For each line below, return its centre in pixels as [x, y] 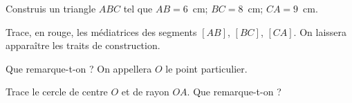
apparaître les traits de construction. [83, 45]
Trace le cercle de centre [57, 92]
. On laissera [320, 31]
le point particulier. [206, 68]
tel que [138, 8]
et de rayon [145, 92]
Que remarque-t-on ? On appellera [79, 68]
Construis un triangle [51, 8]
